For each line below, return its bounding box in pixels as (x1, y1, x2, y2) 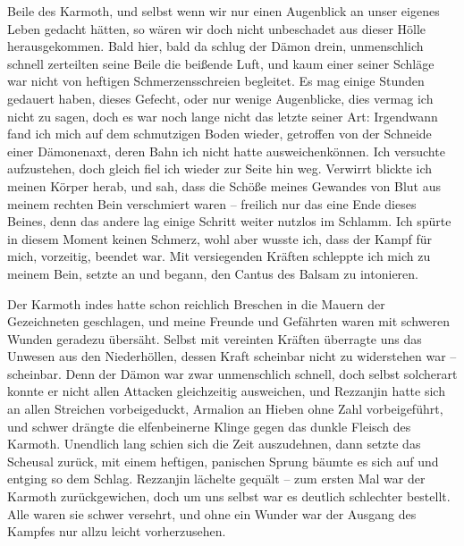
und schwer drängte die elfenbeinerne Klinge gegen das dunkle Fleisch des (7, 416, 411, 435)
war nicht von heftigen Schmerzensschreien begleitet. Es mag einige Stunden (7, 71, 425, 90)
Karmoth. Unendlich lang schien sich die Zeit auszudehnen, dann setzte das (7, 434, 421, 453)
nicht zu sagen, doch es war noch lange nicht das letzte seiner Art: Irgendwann (7, 106, 438, 125)
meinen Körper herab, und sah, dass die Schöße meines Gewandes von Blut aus (7, 176, 442, 195)
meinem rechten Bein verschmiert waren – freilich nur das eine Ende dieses (7, 194, 417, 213)
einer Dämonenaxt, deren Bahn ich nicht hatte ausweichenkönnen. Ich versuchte (7, 141, 445, 160)
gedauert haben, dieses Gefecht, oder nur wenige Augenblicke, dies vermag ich (7, 88, 434, 107)
